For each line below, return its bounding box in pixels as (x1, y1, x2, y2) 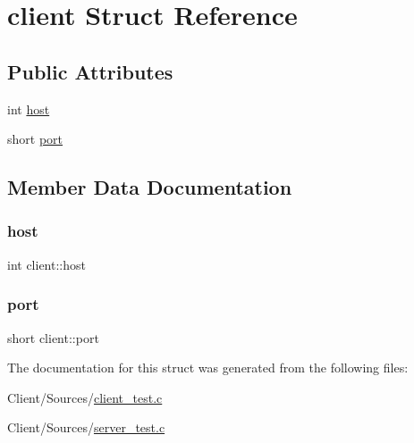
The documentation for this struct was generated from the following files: (7, 358, 409, 377)
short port (7, 130, 63, 148)
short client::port (7, 328, 99, 347)
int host (7, 99, 50, 118)
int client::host (7, 255, 86, 273)
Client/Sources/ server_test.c (7, 418, 165, 437)
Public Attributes (7, 57, 173, 85)
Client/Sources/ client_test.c (7, 388, 163, 406)
